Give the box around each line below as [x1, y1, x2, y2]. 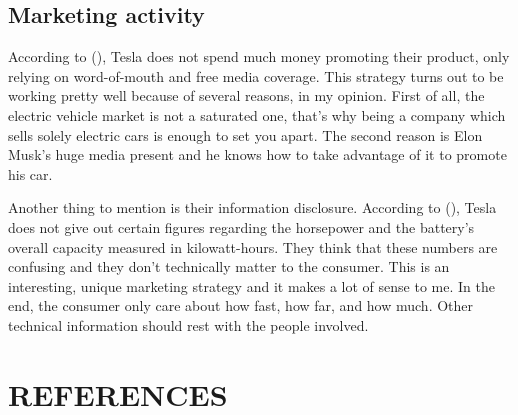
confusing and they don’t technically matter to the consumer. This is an [8, 256, 450, 277]
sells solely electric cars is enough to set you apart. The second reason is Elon [8, 124, 483, 145]
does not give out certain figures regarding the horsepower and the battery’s [8, 216, 475, 237]
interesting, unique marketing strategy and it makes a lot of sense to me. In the [8, 275, 495, 296]
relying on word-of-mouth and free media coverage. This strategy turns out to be [8, 65, 504, 86]
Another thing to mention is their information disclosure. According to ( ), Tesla [8, 197, 497, 218]
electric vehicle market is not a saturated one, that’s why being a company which [8, 104, 506, 125]
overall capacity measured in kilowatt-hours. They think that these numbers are [8, 236, 498, 257]
